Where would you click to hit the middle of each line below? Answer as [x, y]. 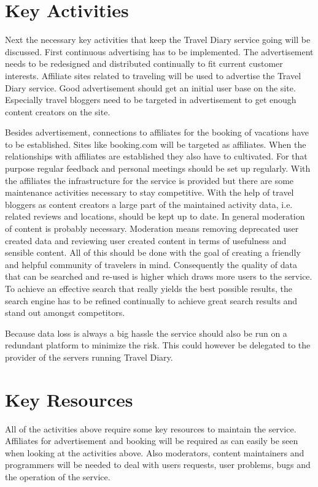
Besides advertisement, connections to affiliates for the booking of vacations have [157, 132]
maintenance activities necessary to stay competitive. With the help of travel [149, 192]
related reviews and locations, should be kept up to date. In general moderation [155, 216]
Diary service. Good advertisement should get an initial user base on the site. [150, 87]
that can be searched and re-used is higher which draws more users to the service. [159, 276]
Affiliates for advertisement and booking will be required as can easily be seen [152, 441]
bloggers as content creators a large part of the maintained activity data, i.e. [149, 204]
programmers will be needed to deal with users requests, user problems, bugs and [158, 465]
